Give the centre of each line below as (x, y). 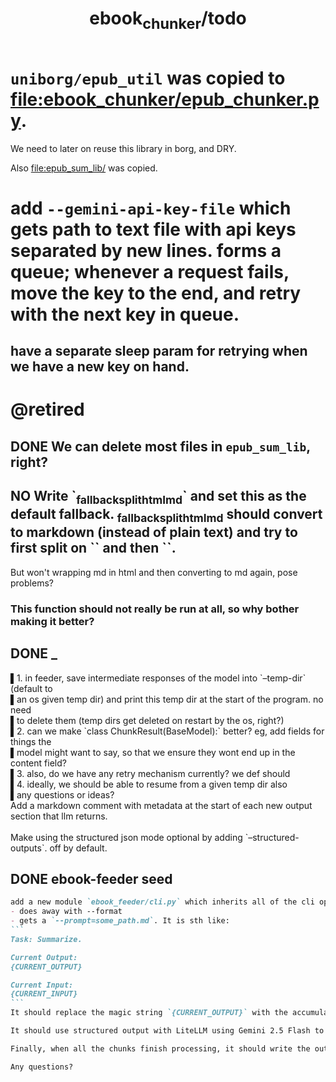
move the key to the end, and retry (156, 293)
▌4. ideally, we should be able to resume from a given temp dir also (149, 784)
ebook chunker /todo (168, 20)
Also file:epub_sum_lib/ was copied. (84, 168)
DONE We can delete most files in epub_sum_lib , (160, 446)
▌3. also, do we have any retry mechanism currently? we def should (150, 773)
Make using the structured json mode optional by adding (126, 837)
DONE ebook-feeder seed (91, 879)
